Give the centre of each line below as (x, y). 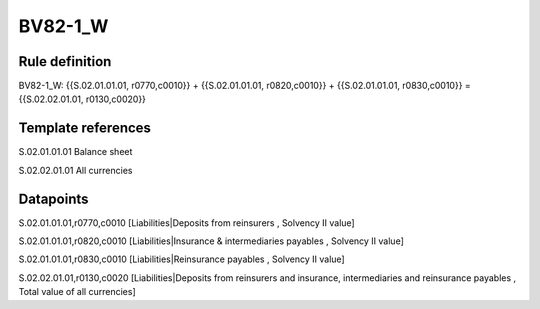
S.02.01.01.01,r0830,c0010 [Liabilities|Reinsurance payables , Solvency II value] (181, 259)
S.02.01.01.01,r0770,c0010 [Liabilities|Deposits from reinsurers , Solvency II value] (186, 222)
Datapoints (53, 198)
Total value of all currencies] (77, 292)
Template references (85, 128)
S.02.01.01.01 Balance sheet (75, 152)
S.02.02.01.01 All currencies (75, 170)
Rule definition (65, 61)
